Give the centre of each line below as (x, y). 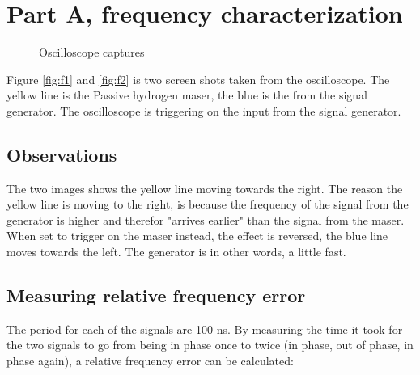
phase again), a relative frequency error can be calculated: (150, 361)
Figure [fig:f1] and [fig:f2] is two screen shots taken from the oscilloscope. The (198, 79)
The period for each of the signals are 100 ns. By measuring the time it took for (205, 329)
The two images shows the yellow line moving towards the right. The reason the (205, 188)
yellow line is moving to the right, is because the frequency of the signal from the (208, 204)
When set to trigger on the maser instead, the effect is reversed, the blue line (197, 236)
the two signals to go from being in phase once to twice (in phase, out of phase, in (210, 345)
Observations (62, 154)
